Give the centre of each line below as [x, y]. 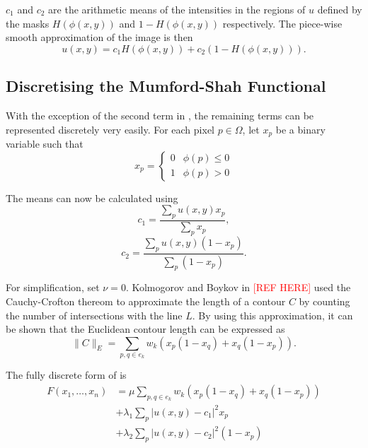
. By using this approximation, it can [272, 315]
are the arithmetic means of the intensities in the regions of [177, 9]
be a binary [300, 129]
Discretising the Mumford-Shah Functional [166, 86]
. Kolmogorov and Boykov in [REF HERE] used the [238, 287]
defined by [340, 9]
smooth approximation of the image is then [99, 37]
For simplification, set [53, 287]
